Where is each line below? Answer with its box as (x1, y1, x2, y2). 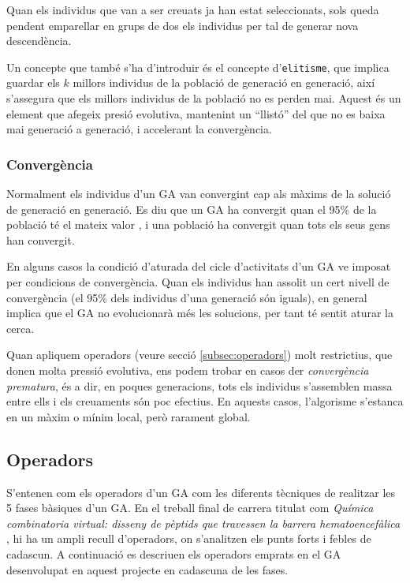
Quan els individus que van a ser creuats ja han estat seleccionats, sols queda (6, 2, 379, 17)
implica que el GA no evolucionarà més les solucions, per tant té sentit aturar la (6, 305, 393, 321)
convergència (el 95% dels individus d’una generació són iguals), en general (6, 289, 367, 305)
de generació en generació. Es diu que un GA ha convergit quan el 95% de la (6, 200, 377, 217)
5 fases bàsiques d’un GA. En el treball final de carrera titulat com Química (6, 499, 374, 516)
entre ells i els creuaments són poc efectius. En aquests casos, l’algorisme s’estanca (6, 393, 404, 409)
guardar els (6, 74, 60, 91)
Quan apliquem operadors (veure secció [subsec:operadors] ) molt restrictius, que (6, 346, 393, 363)
